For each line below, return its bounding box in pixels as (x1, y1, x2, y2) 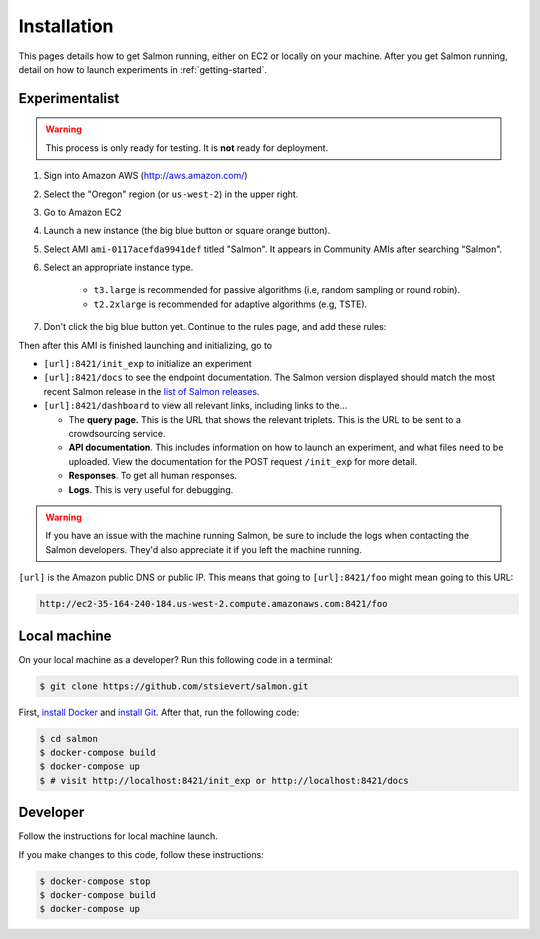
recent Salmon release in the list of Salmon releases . (43, 385, 260, 397)
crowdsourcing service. (68, 427, 166, 439)
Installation (18, 15, 114, 37)
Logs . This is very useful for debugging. (68, 483, 234, 495)
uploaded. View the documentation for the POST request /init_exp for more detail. (68, 455, 418, 467)
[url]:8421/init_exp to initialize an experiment (43, 358, 252, 370)
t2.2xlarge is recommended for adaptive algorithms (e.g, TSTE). (93, 298, 368, 310)
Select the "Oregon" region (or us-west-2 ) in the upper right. (43, 188, 299, 200)
